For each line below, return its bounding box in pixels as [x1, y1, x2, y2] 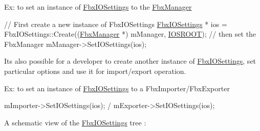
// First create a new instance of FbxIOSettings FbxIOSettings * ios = [4, 18, 227, 29]
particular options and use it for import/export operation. [4, 65, 186, 76]
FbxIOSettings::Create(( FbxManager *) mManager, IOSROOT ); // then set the [4, 29, 256, 39]
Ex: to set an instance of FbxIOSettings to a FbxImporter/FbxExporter [4, 83, 230, 93]
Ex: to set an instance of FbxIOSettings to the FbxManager [4, 2, 192, 12]
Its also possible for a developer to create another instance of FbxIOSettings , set [4, 56, 256, 66]
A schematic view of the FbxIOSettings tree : [4, 117, 146, 127]
